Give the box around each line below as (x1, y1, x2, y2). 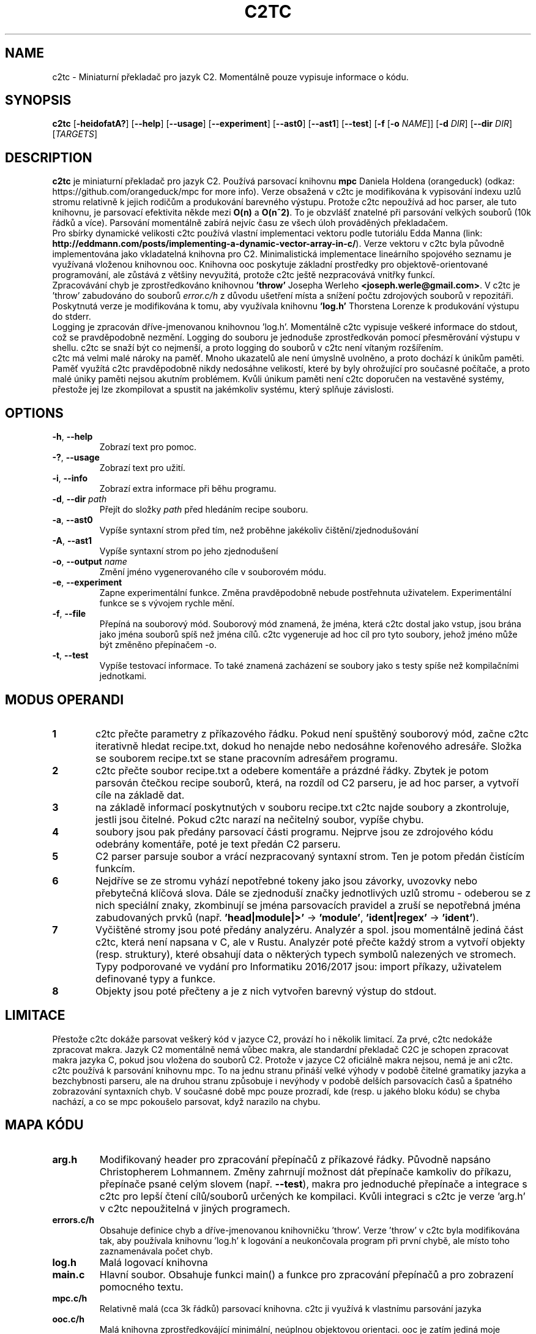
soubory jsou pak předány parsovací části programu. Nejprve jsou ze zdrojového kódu (95, 825, 493, 838)
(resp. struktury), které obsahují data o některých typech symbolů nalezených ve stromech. (95, 948, 516, 960)
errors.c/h (52, 1214, 95, 1225)
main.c (52, 1268, 85, 1281)
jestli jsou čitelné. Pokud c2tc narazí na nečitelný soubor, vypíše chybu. (95, 813, 424, 826)
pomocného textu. (99, 1280, 184, 1293)
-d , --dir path (52, 494, 107, 505)
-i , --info (52, 473, 88, 484)
